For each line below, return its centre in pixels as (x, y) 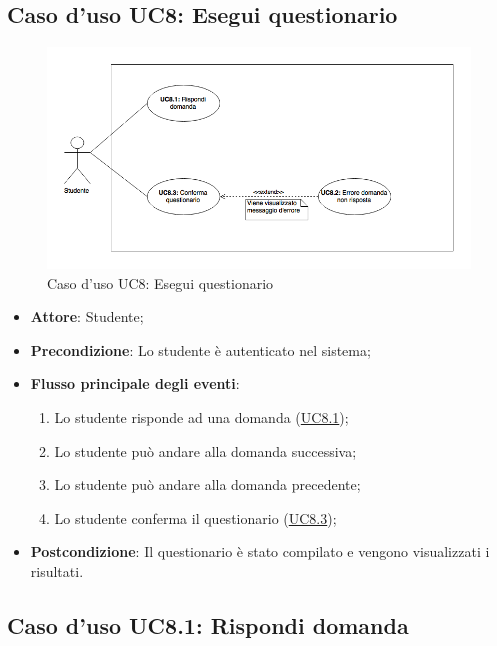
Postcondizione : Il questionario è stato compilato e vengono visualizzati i (260, 551)
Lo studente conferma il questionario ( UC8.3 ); (195, 517)
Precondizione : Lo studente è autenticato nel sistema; (200, 349)
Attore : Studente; (87, 316)
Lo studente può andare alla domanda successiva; (205, 450)
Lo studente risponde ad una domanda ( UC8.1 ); (201, 417)
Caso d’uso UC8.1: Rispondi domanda (208, 624)
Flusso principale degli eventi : (135, 383)
